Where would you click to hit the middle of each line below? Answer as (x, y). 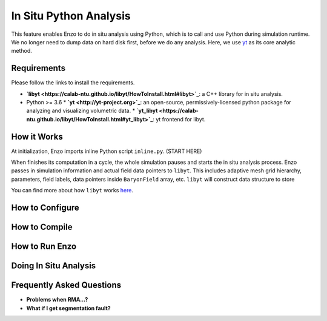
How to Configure (45, 208)
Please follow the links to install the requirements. (73, 83)
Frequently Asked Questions (66, 285)
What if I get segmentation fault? (69, 308)
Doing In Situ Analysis (54, 266)
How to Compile (42, 227)
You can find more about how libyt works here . (72, 191)
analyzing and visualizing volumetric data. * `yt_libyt (92, 111)
